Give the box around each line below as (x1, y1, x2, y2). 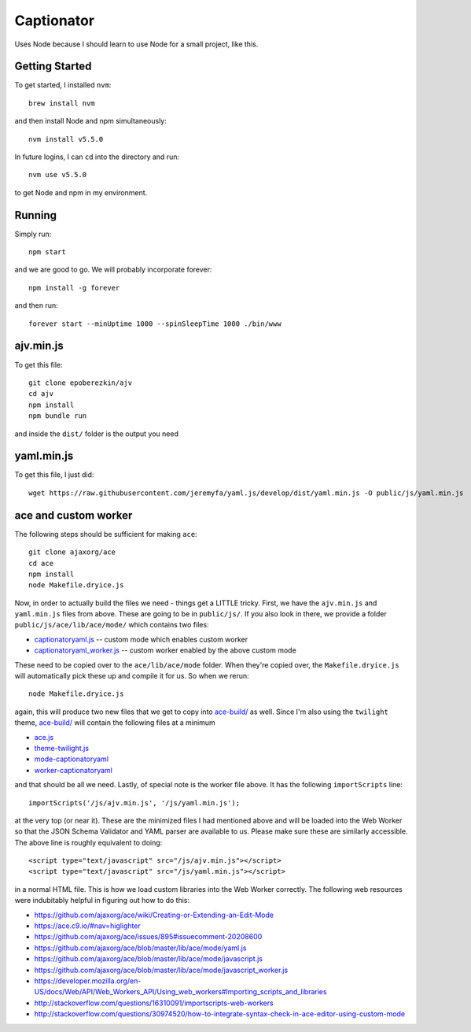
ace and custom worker (14, 509, 133, 522)
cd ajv (28, 390, 54, 398)
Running (14, 209, 57, 222)
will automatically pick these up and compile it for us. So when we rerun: (14, 671, 249, 681)
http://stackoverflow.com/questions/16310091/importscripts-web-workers (34, 998, 274, 1008)
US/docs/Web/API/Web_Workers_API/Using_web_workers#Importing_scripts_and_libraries (34, 987, 327, 997)
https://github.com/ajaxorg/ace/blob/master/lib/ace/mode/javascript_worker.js (34, 965, 289, 975)
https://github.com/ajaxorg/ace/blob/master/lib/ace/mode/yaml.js (34, 943, 247, 952)
